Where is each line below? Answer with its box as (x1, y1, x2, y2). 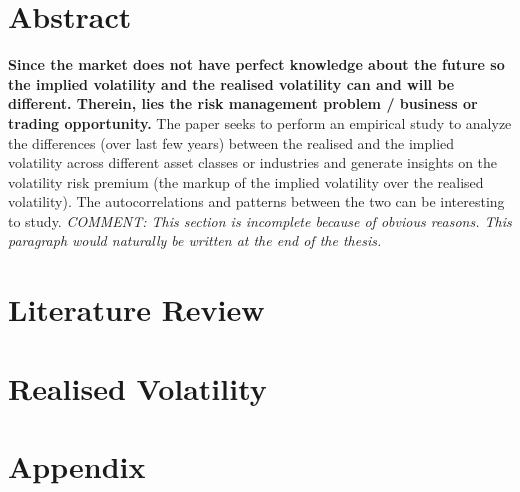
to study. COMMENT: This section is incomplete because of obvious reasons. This (8, 210, 512, 231)
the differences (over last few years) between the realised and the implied (8, 132, 455, 153)
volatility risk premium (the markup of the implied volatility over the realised (8, 171, 484, 192)
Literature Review (8, 289, 265, 330)
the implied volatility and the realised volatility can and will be (8, 73, 455, 94)
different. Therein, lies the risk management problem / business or (8, 93, 478, 114)
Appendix (8, 446, 146, 486)
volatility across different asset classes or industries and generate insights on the (8, 152, 498, 173)
